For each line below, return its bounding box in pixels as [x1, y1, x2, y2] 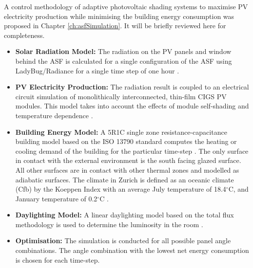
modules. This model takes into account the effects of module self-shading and [15, 101, 249, 111]
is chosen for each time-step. [15, 254, 100, 265]
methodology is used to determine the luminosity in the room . [15, 219, 203, 229]
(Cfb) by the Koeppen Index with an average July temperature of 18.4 [15, 184, 226, 194]
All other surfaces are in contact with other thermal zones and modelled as [15, 164, 239, 175]
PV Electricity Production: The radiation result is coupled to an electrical [15, 82, 249, 92]
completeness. [4, 30, 45, 40]
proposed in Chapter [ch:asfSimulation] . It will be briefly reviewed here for [4, 20, 226, 31]
